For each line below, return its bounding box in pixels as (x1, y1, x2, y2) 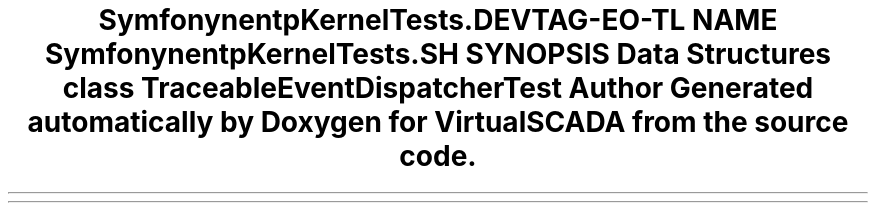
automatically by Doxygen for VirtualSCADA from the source (27, 105, 849, 139)
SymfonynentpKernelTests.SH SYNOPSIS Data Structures (45, 37, 831, 71)
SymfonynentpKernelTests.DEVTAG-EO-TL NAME (98, 3, 778, 37)
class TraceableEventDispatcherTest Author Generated (62, 71, 814, 105)
